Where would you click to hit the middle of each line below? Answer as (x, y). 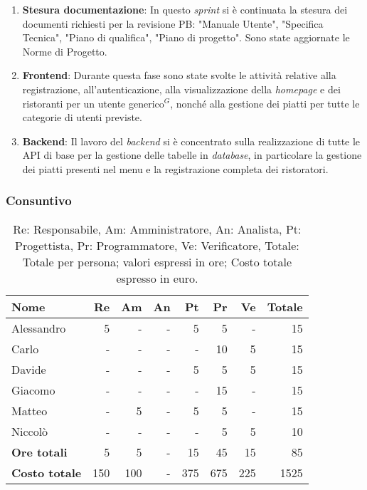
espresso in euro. (157, 278)
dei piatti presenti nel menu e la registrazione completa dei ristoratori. (175, 168)
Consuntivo (39, 200)
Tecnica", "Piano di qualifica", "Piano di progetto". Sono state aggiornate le (186, 37)
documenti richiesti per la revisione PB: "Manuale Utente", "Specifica (173, 23)
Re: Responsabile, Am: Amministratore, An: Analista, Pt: (157, 229)
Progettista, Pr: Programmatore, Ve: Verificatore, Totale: (157, 245)
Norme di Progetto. (65, 51)
